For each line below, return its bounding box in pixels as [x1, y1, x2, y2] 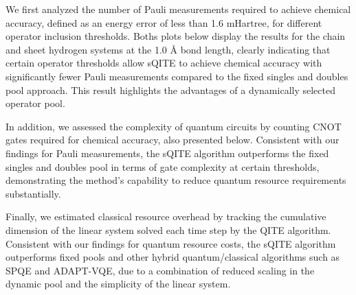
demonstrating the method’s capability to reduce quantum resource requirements [5, 173, 346, 187]
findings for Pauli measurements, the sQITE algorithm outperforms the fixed [5, 145, 329, 160]
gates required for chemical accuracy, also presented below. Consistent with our [5, 132, 340, 147]
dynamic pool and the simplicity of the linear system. [5, 276, 231, 291]
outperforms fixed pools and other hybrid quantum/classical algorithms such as [5, 250, 340, 264]
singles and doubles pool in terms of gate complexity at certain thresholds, [5, 159, 320, 174]
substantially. [5, 186, 61, 200]
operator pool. [5, 96, 65, 110]
